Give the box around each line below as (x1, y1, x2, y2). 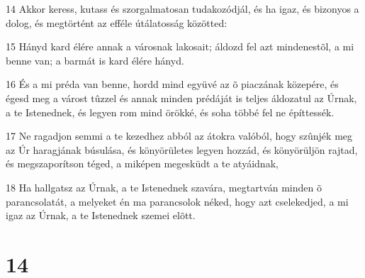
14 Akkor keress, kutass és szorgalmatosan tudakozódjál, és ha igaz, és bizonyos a (6, 1, 359, 16)
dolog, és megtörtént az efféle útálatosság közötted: (6, 15, 228, 30)
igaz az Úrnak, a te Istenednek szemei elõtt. (6, 208, 196, 223)
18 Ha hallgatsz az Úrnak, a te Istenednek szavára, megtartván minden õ (6, 179, 322, 194)
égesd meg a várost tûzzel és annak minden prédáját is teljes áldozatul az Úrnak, (6, 90, 357, 105)
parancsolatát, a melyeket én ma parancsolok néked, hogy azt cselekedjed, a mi (6, 194, 349, 208)
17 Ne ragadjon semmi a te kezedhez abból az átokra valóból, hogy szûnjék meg (6, 128, 353, 143)
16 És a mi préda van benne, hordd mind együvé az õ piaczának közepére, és (6, 77, 339, 91)
